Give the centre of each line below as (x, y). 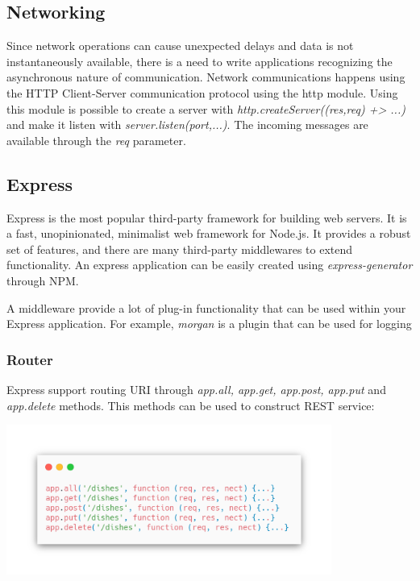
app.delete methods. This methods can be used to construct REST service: (191, 405)
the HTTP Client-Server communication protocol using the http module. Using (202, 92)
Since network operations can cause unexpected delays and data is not (180, 46)
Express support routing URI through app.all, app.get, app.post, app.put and (196, 389)
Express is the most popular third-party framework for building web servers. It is (207, 217)
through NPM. (43, 280)
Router (30, 359)
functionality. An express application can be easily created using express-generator (210, 265)
